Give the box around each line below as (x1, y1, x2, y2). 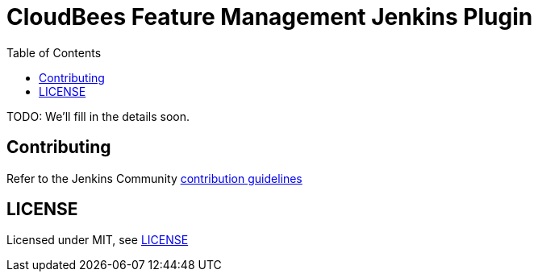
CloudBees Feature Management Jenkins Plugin (6, 3, 533, 31)
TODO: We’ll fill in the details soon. (6, 109, 190, 123)
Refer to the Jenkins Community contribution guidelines (6, 171, 302, 185)
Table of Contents (6, 45, 102, 60)
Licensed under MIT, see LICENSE (6, 233, 189, 247)
